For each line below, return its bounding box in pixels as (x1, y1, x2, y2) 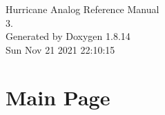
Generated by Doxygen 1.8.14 (6, 29, 130, 43)
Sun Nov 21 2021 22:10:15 (6, 42, 115, 56)
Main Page (6, 83, 110, 111)
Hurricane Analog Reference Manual (6, 2, 159, 16)
